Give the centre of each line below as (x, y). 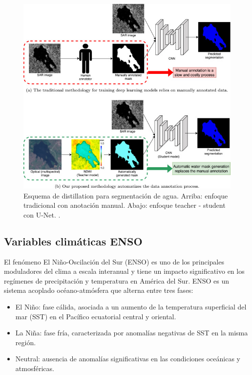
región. (26, 342)
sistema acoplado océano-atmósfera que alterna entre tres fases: (99, 290)
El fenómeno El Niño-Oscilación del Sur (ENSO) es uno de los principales (114, 261)
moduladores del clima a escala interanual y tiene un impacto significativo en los (124, 271)
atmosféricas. (35, 368)
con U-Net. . (42, 214)
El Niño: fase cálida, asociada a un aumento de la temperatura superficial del (131, 306)
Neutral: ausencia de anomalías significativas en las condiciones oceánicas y (128, 359)
